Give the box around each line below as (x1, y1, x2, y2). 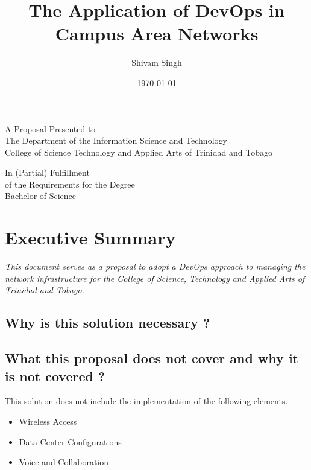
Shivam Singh (131, 56, 182, 69)
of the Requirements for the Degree (5, 177, 135, 190)
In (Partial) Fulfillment (5, 166, 90, 179)
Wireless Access (19, 414, 77, 427)
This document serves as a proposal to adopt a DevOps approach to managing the (5, 260, 306, 273)
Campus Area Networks (55, 21, 259, 46)
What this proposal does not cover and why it (5, 349, 298, 367)
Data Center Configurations (19, 435, 122, 448)
